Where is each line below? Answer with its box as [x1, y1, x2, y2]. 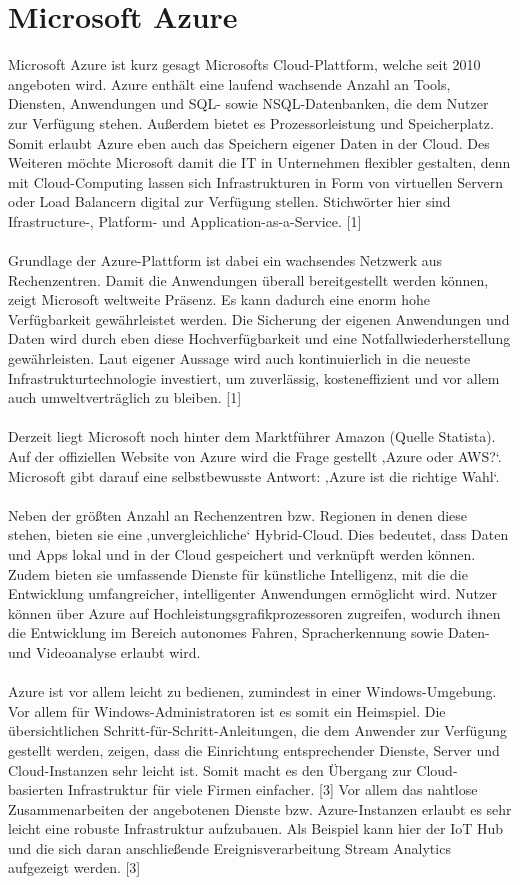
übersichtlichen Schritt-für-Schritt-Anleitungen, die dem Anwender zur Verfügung [8, 720, 507, 741]
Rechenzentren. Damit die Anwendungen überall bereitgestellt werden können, [8, 269, 489, 290]
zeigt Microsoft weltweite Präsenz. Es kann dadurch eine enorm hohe [8, 289, 430, 310]
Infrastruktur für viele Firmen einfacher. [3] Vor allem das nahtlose [68, 779, 478, 800]
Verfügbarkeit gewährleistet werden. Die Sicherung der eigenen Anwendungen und [8, 308, 510, 329]
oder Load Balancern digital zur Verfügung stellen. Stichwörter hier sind [8, 191, 451, 212]
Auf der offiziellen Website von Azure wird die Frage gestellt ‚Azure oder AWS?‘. [8, 446, 502, 466]
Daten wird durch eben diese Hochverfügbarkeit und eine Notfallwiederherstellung [8, 328, 511, 349]
